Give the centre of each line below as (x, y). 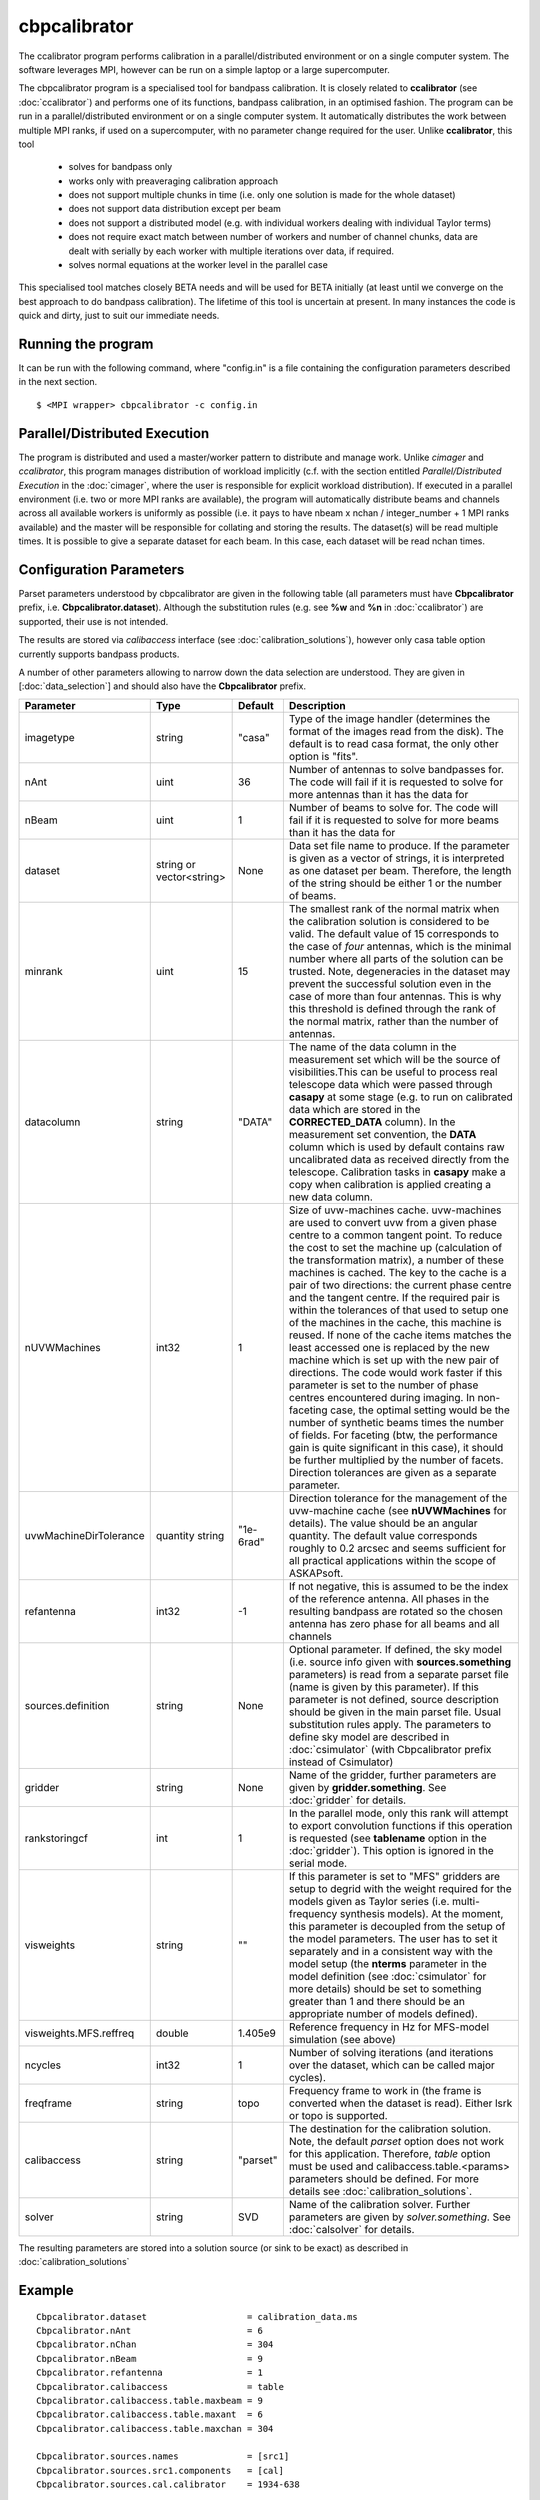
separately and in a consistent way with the (391, 1951)
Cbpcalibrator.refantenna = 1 (150, 2373)
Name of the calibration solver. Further (379, 2204)
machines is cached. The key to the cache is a (397, 1272)
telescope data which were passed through (391, 1084)
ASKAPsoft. (316, 1573)
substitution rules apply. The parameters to (390, 1724)
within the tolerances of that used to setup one (398, 1310)
